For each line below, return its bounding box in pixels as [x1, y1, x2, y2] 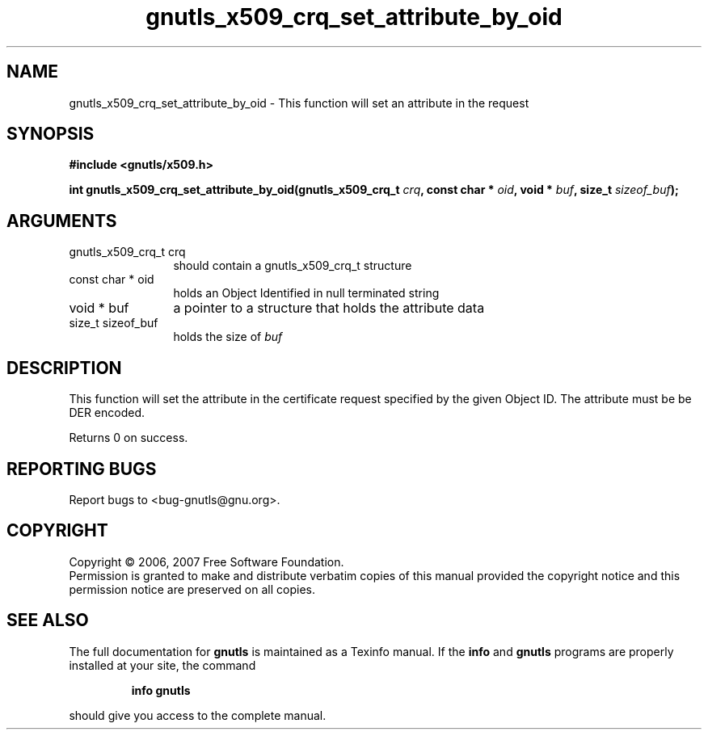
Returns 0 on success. [69, 431, 188, 445]
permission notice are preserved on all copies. [69, 582, 315, 596]
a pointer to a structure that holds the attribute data [173, 300, 485, 317]
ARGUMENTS [6, 210, 117, 231]
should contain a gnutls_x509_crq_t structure [173, 259, 412, 273]
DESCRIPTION [6, 357, 122, 378]
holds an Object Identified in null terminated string [173, 286, 440, 301]
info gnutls [131, 683, 191, 697]
